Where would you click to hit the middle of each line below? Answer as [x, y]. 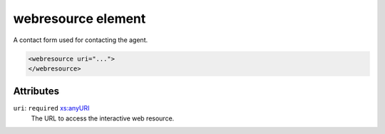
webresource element [79, 19]
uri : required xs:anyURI [51, 108]
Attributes [36, 92]
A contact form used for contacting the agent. [81, 40]
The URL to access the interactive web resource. [103, 118]
